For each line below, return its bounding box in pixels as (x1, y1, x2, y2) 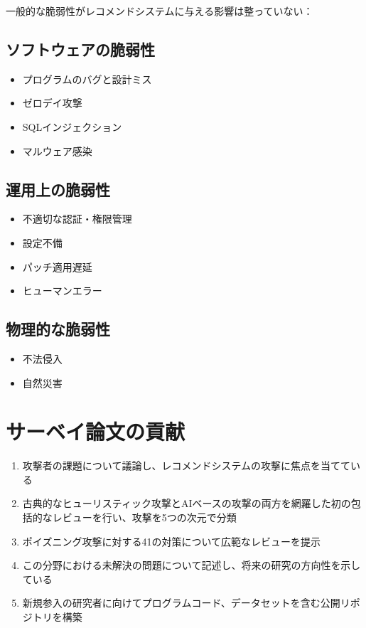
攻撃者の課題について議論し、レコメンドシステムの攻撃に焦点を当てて (22, 458, 350, 473)
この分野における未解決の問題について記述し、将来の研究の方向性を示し (22, 558, 361, 573)
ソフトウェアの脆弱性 (6, 38, 155, 60)
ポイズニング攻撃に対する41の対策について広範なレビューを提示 (22, 533, 321, 548)
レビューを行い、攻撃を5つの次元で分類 (52, 510, 237, 525)
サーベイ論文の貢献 (6, 417, 185, 446)
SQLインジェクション (22, 119, 122, 134)
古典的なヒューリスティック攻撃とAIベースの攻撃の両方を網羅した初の (22, 496, 351, 511)
